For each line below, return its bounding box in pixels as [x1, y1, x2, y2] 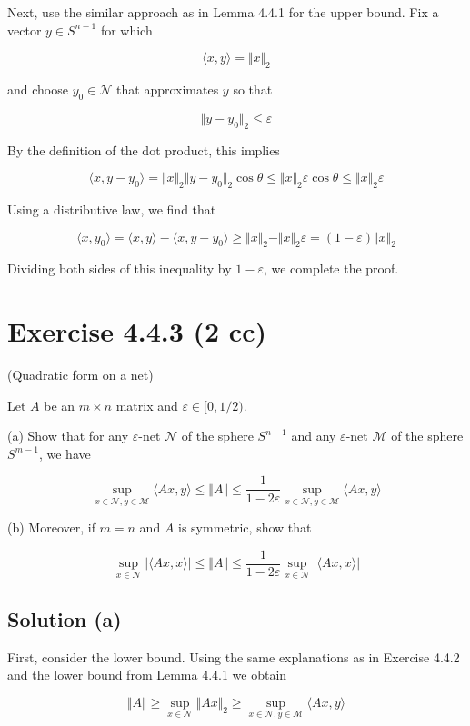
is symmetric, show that [178, 518, 312, 537]
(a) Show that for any [7, 426, 129, 445]
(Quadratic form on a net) [7, 365, 154, 384]
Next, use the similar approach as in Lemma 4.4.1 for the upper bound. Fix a [7, 3, 439, 21]
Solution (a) [7, 604, 122, 632]
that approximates [116, 79, 219, 98]
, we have [38, 443, 91, 462]
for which [100, 20, 153, 39]
